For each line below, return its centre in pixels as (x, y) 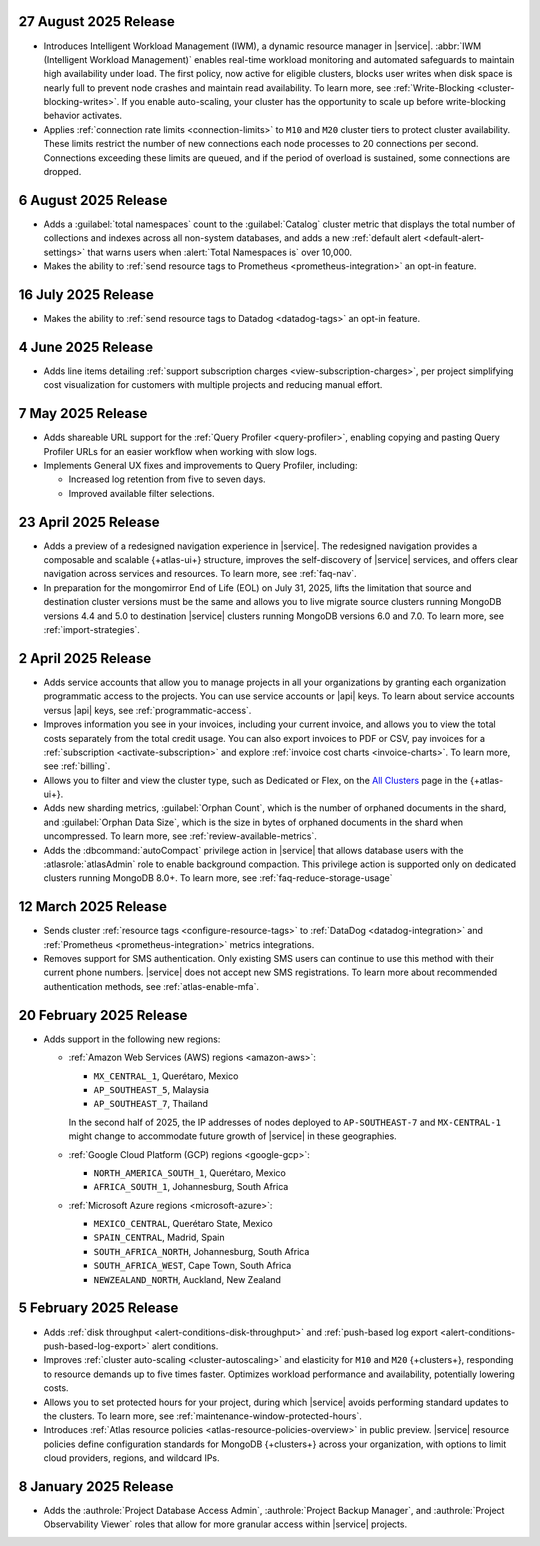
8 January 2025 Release (96, 1486)
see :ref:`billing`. (77, 766)
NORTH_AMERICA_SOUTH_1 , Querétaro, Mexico (190, 1172)
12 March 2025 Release (93, 906)
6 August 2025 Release (93, 200)
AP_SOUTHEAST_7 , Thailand (151, 1104)
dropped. (62, 172)
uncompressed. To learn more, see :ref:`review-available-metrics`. (180, 836)
